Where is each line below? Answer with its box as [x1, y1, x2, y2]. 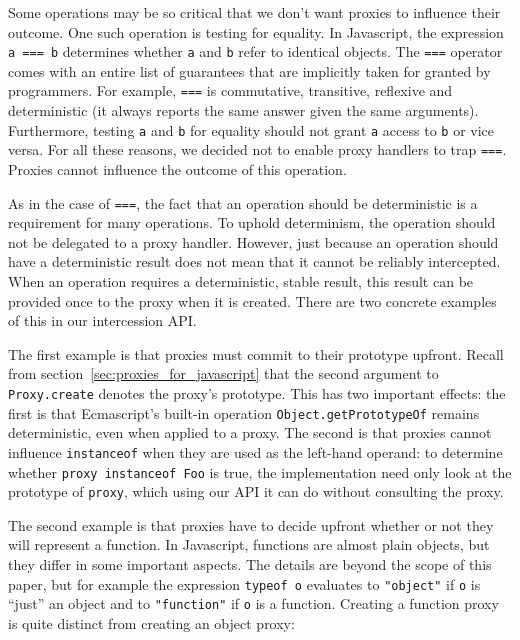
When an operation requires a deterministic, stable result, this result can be [8, 271, 474, 292]
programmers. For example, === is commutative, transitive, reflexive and [8, 80, 453, 101]
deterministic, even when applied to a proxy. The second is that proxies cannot [8, 422, 492, 443]
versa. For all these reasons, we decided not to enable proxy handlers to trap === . [8, 139, 507, 160]
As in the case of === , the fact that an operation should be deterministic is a [8, 192, 478, 213]
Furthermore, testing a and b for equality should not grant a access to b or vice [8, 119, 495, 140]
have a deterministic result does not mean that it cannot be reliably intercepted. [8, 251, 501, 272]
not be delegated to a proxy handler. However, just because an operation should [8, 231, 499, 252]
